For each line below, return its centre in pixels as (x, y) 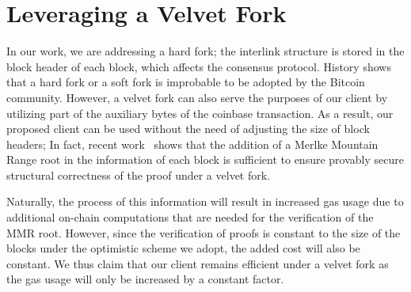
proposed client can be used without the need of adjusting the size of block (188, 129)
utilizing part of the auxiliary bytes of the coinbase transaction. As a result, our (200, 113)
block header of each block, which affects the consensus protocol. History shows (199, 66)
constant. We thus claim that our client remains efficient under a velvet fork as (198, 263)
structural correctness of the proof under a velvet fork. (139, 174)
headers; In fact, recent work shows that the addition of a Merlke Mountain (192, 144)
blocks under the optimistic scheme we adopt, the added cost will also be (183, 248)
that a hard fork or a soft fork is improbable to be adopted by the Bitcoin (186, 82)
